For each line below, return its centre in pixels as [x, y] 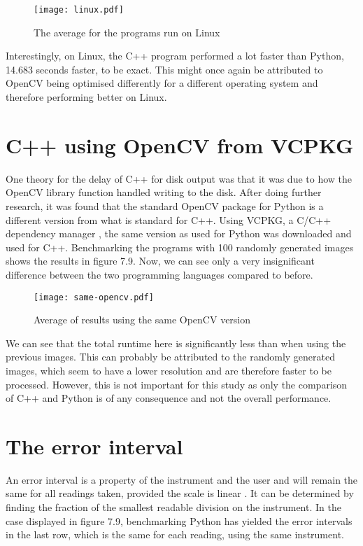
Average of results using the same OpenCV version [142, 320]
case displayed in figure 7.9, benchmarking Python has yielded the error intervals [179, 520]
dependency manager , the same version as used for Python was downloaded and [179, 233]
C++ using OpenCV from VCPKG [180, 145]
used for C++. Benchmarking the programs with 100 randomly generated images [180, 247]
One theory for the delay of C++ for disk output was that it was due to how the [179, 178]
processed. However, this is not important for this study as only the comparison [177, 384]
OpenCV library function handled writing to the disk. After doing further [164, 192]
